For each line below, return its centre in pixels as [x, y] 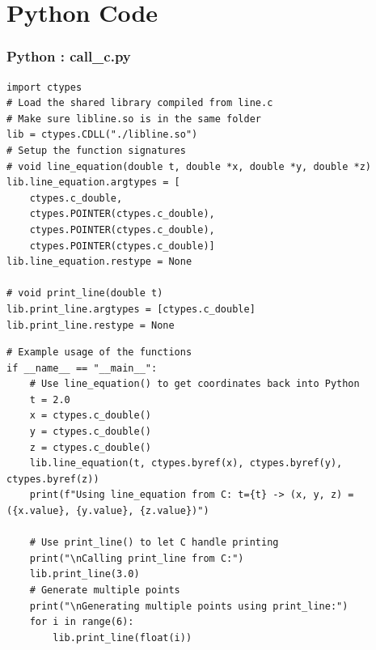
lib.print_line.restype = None [91, 325]
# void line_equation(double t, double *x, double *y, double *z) [189, 166]
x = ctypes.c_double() [90, 416]
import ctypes [44, 87]
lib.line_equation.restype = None [99, 262]
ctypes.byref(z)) [53, 479]
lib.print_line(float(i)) [123, 637]
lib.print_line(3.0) [84, 574]
